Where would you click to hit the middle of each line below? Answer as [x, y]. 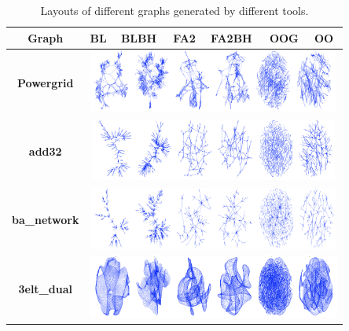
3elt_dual [45, 288]
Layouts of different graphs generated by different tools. [174, 10]
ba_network [46, 220]
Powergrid [45, 82]
